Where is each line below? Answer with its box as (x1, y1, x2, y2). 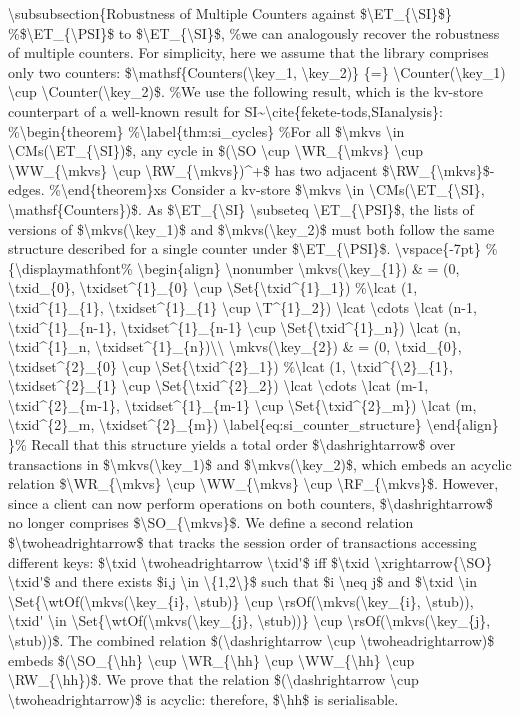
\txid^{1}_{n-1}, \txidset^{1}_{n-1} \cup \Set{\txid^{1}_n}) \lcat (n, (8, 316, 461, 337)
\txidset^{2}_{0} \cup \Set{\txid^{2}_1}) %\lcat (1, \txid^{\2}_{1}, (8, 355, 454, 376)
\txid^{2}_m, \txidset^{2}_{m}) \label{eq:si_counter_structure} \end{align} (8, 414, 499, 435)
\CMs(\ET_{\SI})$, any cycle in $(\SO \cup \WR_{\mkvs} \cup (8, 140, 424, 161)
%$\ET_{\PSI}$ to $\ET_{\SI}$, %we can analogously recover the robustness (8, 22, 500, 43)
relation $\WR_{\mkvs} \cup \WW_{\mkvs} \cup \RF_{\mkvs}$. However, (8, 473, 499, 494)
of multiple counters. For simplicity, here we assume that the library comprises (8, 42, 489, 63)
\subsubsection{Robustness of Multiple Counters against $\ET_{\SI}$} (8, 3, 453, 23)
